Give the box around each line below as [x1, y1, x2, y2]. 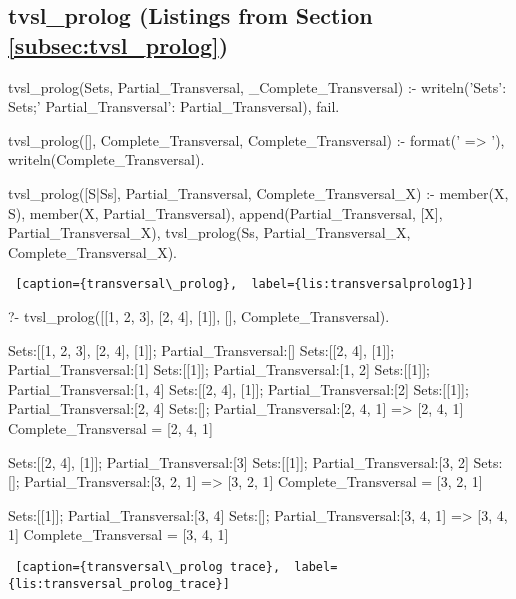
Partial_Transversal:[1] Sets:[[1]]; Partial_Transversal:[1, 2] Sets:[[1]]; [8, 359, 430, 380]
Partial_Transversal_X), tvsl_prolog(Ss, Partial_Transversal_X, [8, 222, 411, 243]
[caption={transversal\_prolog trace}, [15, 559, 281, 574]
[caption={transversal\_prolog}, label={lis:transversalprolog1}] [15, 277, 474, 292]
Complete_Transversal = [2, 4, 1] [8, 417, 213, 438]
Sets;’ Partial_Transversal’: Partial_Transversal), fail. [8, 96, 340, 117]
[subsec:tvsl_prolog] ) [8, 29, 229, 60]
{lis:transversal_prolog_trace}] [8, 576, 230, 591]
